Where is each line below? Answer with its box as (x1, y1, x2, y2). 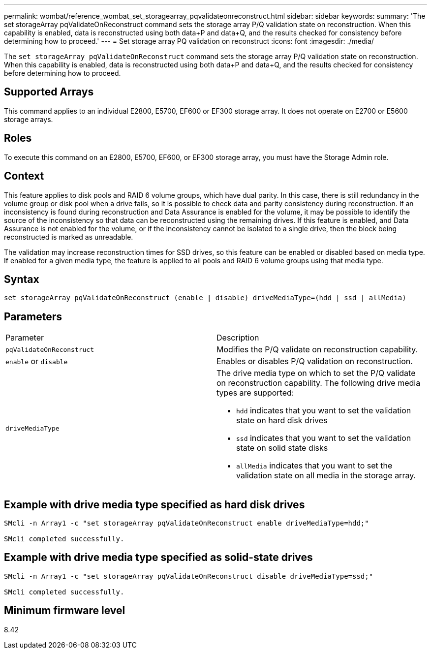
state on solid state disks (236, 443, 328, 453)
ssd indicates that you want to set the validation (236, 433, 411, 443)
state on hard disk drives (236, 415, 328, 426)
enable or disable (5, 356, 68, 367)
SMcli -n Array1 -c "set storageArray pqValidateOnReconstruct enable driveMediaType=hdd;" (4, 519, 369, 528)
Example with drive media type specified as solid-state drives (4, 551, 313, 564)
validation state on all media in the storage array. (236, 470, 416, 481)
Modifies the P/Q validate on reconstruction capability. (216, 344, 418, 355)
